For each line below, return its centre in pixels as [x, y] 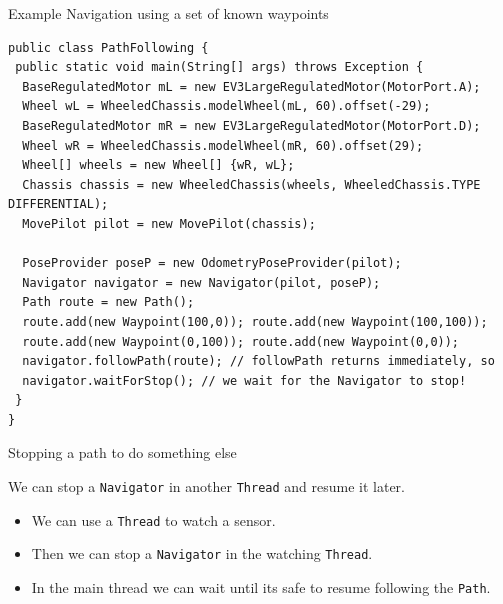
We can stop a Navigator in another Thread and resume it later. [206, 486]
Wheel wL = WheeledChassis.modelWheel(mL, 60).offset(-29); [226, 106]
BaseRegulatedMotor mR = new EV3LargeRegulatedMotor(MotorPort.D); [251, 125]
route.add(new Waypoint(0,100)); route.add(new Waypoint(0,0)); [241, 341]
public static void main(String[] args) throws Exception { [219, 67]
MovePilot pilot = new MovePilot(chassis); [169, 223]
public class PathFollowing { [108, 47]
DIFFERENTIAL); [58, 204]
